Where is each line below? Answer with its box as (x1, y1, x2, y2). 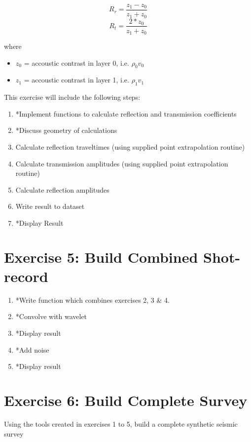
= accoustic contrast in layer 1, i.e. (24, 75, 129, 85)
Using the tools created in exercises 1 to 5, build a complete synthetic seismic (4, 418, 238, 429)
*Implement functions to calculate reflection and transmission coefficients (15, 108, 237, 119)
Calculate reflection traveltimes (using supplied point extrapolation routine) (15, 142, 245, 152)
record (4, 266, 48, 286)
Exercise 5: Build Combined (4, 246, 198, 267)
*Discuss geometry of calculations (15, 125, 117, 135)
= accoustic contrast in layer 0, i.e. (24, 57, 129, 68)
